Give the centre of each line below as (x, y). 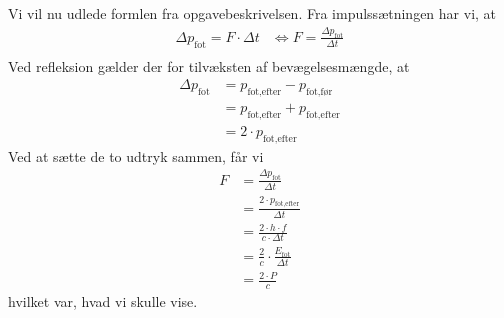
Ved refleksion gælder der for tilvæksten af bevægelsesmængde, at (209, 65)
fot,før (319, 92)
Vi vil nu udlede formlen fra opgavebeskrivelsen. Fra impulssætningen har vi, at (252, 13)
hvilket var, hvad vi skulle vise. (103, 301)
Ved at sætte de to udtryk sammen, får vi (136, 155)
